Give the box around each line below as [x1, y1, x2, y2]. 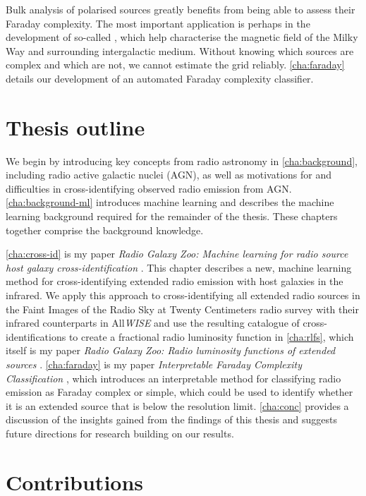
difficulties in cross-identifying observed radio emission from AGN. [6, 181, 292, 195]
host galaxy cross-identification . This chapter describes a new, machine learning [6, 260, 352, 274]
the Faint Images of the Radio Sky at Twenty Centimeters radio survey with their [6, 301, 359, 316]
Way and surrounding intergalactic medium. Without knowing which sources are [6, 43, 354, 58]
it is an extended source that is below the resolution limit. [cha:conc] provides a [6, 398, 349, 413]
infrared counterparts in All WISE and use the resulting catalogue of [6, 315, 300, 330]
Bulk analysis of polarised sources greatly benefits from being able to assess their [6, 2, 355, 16]
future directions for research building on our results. [6, 425, 234, 440]
